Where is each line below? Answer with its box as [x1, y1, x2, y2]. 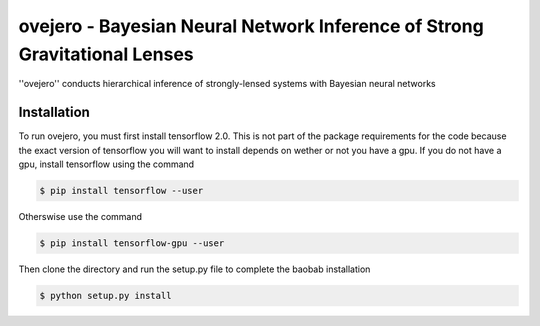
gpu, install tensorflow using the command [18, 158, 195, 170]
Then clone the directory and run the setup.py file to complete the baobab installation [18, 263, 371, 275]
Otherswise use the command [18, 211, 143, 222]
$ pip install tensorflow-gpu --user [39, 237, 225, 249]
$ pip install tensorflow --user [39, 185, 204, 197]
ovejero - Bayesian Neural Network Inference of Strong [18, 15, 484, 37]
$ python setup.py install [39, 290, 172, 301]
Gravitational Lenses [18, 43, 194, 65]
